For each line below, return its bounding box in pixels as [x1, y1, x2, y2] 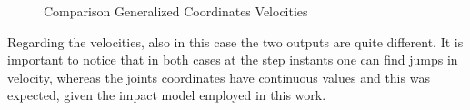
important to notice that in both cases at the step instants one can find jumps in [7, 50, 458, 69]
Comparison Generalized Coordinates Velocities [44, 2, 308, 20]
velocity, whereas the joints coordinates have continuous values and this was [7, 67, 430, 86]
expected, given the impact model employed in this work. [7, 85, 326, 105]
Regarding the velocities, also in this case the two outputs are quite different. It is [7, 32, 464, 51]
